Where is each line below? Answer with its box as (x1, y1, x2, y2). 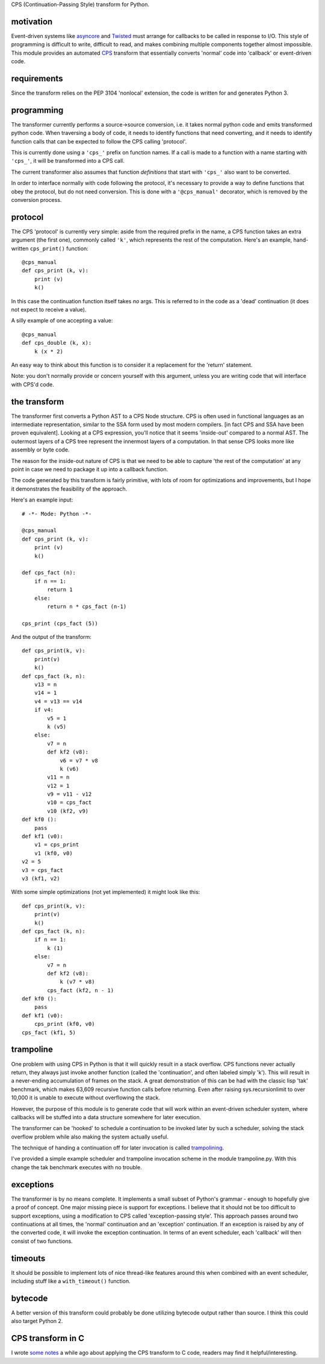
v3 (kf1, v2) (22, 875, 60, 882)
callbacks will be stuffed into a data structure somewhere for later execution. (11, 1113, 202, 1120)
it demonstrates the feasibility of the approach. (11, 485, 128, 492)
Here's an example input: (11, 496, 73, 503)
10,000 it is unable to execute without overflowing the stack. (11, 1094, 161, 1101)
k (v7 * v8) (60, 978, 95, 985)
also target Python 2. (11, 1318, 63, 1325)
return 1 (47, 586, 73, 593)
